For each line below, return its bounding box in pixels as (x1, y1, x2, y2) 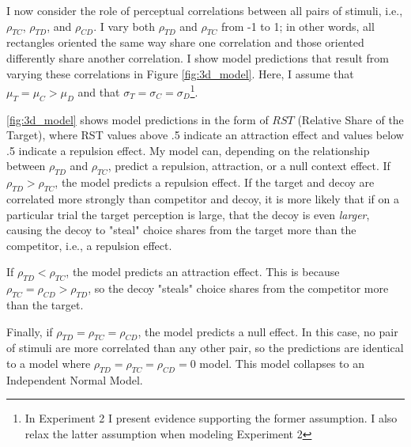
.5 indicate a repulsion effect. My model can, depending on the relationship (6, 142, 370, 158)
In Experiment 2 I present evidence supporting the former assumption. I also (25, 410, 398, 426)
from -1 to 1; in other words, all (221, 17, 375, 34)
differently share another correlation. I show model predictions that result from (6, 49, 390, 66)
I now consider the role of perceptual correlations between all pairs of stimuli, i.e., (6, 2, 403, 18)
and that (77, 83, 120, 100)
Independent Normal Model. (6, 371, 143, 388)
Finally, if (6, 323, 53, 339)
